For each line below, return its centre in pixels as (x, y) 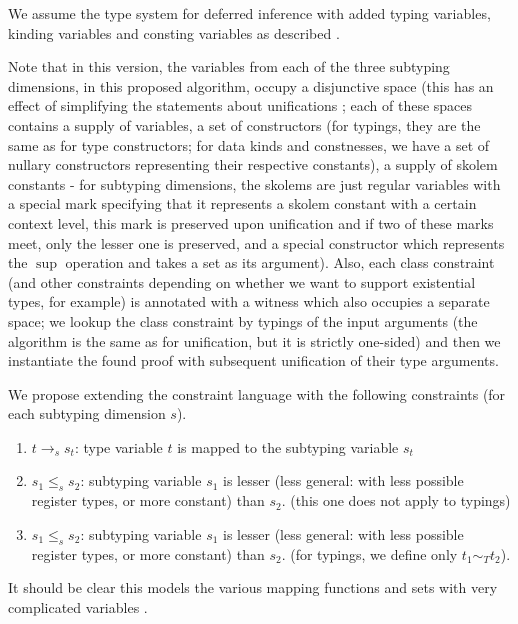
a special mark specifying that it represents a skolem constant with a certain (242, 203)
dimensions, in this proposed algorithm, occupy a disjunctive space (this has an (251, 85)
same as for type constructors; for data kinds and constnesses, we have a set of (249, 144)
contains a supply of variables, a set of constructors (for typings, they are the (244, 124)
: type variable (118, 446)
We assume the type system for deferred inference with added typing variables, (249, 13)
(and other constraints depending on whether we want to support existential (242, 281)
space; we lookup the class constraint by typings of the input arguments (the (243, 320)
